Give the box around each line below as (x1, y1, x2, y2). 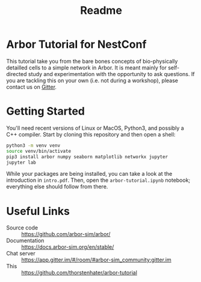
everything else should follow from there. (6, 183, 108, 190)
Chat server (6, 250, 36, 257)
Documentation (6, 237, 45, 245)
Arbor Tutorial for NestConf (6, 37, 147, 51)
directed (6, 70, 27, 77)
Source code (6, 224, 38, 231)
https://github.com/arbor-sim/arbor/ (21, 231, 111, 238)
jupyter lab (6, 159, 36, 165)
